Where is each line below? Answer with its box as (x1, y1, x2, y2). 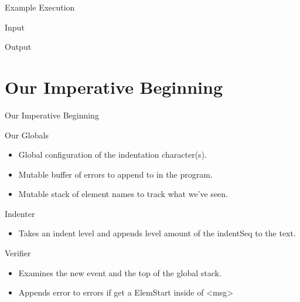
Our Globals (5, 128, 49, 141)
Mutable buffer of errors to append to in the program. (18, 168, 213, 180)
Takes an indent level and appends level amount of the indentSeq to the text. (18, 227, 296, 239)
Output (5, 40, 32, 53)
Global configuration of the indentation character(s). (18, 148, 207, 161)
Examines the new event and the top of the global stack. (18, 266, 221, 279)
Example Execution (5, 1, 75, 13)
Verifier (5, 247, 31, 259)
